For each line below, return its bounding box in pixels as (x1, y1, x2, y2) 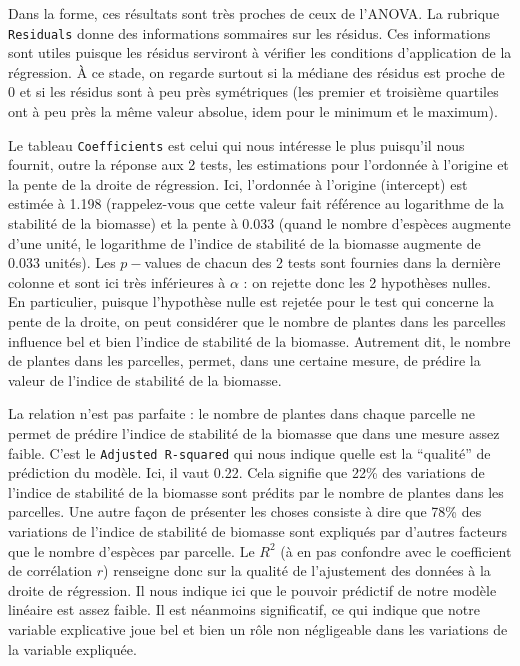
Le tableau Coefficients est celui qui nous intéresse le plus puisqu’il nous (8, 134, 465, 155)
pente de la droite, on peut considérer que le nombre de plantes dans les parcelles (8, 311, 506, 332)
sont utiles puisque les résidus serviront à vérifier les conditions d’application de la (8, 42, 512, 63)
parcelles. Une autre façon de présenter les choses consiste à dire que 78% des (8, 501, 482, 522)
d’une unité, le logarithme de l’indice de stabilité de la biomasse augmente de (8, 232, 481, 253)
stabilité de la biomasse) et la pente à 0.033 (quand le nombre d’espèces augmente (8, 213, 511, 234)
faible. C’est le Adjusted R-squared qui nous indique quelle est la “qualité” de (8, 442, 491, 463)
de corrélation (8, 560, 93, 581)
